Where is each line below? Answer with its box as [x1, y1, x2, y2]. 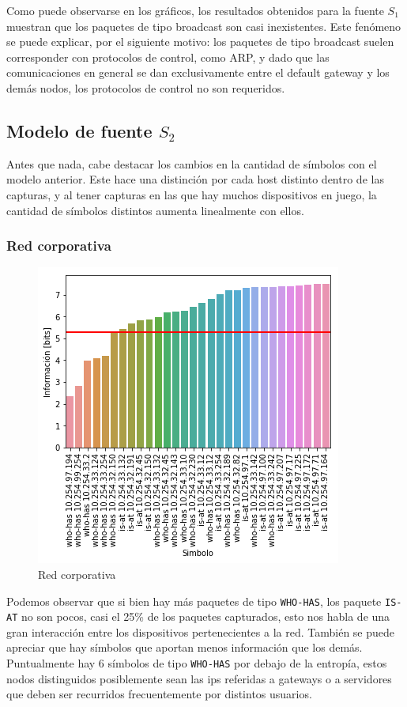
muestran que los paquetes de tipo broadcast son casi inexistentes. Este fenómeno [6, 17, 401, 34]
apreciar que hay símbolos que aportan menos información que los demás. [6, 639, 363, 656]
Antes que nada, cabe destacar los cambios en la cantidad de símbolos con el [6, 155, 377, 172]
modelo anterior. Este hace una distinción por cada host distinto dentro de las [6, 171, 384, 187]
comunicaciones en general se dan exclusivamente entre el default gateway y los [6, 64, 390, 81]
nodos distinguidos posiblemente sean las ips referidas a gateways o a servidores [6, 670, 392, 686]
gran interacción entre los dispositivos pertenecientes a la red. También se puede [6, 623, 395, 640]
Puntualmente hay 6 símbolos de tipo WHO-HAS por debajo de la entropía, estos [6, 655, 387, 671]
